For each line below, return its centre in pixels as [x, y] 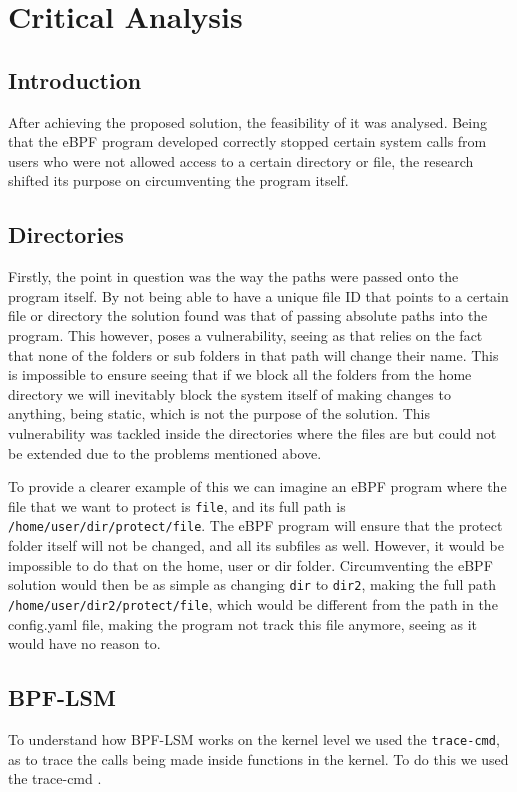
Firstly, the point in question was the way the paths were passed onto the [233, 276]
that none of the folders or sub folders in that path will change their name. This [253, 354]
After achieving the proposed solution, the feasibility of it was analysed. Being [248, 121]
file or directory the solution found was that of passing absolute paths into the [248, 315]
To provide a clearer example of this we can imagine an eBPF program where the [257, 486]
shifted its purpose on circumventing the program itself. [178, 180]
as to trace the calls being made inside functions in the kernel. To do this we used [258, 758]
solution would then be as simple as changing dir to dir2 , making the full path [252, 584]
